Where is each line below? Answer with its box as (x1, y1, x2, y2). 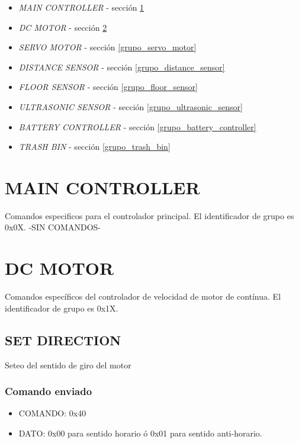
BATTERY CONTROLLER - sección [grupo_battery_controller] (18, 120, 256, 133)
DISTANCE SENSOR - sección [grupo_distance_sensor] (18, 60, 225, 73)
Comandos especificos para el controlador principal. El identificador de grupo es (5, 209, 294, 221)
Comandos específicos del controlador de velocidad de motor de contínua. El (5, 290, 281, 303)
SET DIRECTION (5, 330, 121, 349)
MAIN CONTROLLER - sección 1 (18, 1, 144, 13)
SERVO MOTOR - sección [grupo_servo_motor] (18, 41, 197, 53)
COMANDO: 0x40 (18, 407, 86, 419)
